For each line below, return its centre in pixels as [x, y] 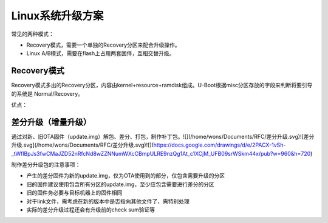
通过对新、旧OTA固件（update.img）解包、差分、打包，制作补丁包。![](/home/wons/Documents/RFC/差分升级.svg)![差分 [163, 136]
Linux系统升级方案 [57, 16]
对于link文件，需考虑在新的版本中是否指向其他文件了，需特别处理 [108, 201]
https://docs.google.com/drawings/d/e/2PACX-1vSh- [220, 145]
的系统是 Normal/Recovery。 [47, 93]
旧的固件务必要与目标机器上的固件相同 [74, 193]
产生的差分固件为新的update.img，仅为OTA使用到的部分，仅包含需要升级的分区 [125, 176]
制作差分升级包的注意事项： [46, 165]
